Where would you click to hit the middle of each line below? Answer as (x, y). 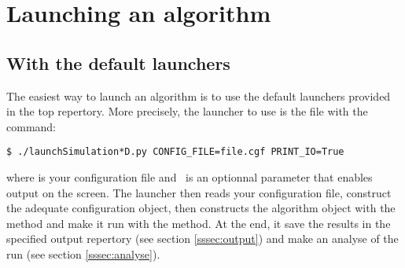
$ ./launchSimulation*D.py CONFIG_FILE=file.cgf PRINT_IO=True (175, 152)
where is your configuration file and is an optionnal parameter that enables (190, 177)
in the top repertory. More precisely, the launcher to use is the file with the (187, 111)
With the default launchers (118, 62)
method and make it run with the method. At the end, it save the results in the (199, 223)
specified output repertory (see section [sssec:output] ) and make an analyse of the (202, 239)
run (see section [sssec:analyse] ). (83, 253)
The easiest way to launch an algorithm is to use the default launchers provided (199, 95)
